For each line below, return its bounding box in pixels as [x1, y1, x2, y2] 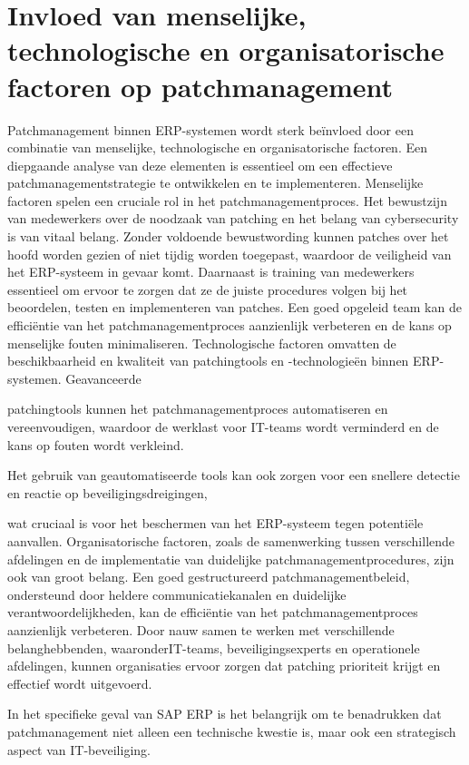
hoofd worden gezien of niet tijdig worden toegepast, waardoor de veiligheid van [7, 244, 452, 263]
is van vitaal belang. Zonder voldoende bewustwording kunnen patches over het [7, 227, 449, 246]
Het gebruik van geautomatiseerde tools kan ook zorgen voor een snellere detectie [7, 466, 460, 485]
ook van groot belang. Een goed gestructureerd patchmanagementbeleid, [7, 567, 410, 586]
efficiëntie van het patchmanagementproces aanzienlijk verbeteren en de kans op [7, 316, 452, 335]
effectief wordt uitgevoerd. [7, 673, 152, 692]
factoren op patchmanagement [7, 67, 394, 104]
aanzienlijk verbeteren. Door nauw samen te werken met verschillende [7, 620, 395, 639]
